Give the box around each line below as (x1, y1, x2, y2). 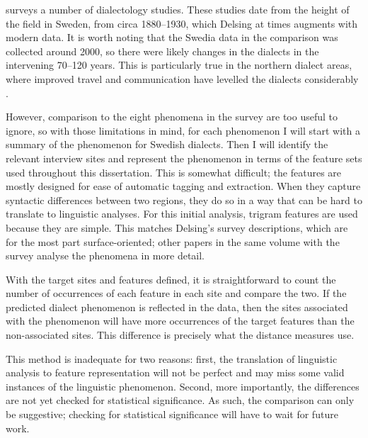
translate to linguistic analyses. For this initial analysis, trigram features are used (6, 206, 358, 221)
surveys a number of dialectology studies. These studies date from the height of (6, 2, 350, 16)
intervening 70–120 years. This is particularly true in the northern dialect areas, (6, 57, 352, 72)
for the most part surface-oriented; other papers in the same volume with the (6, 234, 340, 249)
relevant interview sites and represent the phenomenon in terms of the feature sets (6, 150, 362, 165)
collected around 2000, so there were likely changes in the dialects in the (6, 43, 319, 58)
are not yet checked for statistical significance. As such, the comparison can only (6, 393, 355, 408)
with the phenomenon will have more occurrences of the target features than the (6, 313, 355, 328)
